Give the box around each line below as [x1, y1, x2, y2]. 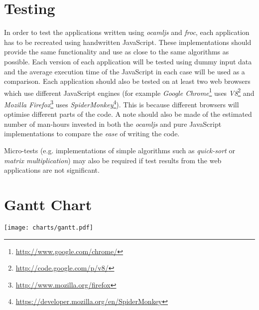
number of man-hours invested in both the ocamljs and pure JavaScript [4, 118, 222, 129]
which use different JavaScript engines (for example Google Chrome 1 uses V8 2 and [4, 86, 255, 98]
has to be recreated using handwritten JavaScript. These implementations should [4, 36, 252, 47]
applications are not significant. [4, 165, 100, 175]
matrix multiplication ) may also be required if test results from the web [4, 155, 222, 165]
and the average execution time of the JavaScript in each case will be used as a [4, 66, 245, 76]
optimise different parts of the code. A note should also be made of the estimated [4, 109, 252, 119]
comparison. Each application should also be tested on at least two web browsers [4, 76, 251, 86]
